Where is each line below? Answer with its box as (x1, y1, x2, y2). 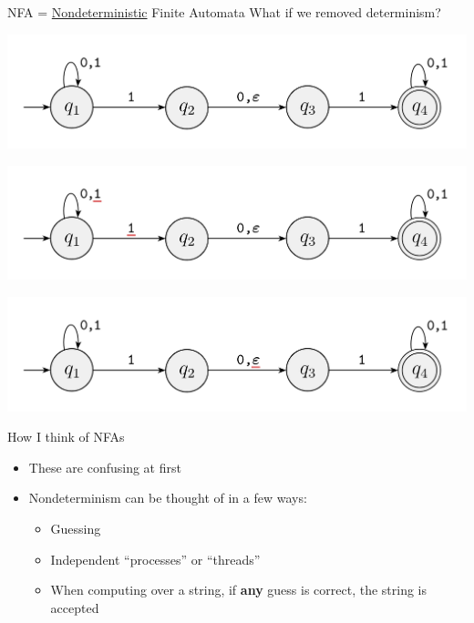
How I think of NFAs (7, 427, 125, 446)
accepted (50, 597, 99, 617)
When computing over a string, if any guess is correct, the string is (50, 580, 428, 599)
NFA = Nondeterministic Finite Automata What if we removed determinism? (7, 3, 441, 21)
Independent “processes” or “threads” (50, 549, 261, 568)
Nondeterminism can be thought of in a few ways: (28, 488, 307, 507)
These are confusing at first (28, 457, 181, 476)
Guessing (50, 519, 101, 538)
